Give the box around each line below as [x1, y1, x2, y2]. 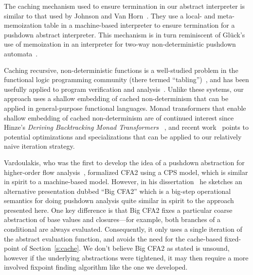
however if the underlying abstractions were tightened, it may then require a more [4, 252, 249, 262]
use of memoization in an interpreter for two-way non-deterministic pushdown [4, 39, 236, 49]
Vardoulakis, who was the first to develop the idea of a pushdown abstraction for [4, 157, 245, 167]
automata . [4, 48, 38, 58]
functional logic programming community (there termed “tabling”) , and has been [4, 74, 249, 85]
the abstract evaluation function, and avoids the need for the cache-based [4, 233, 222, 243]
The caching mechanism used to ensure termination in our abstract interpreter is [4, 1, 245, 11]
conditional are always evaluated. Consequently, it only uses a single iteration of [4, 224, 242, 234]
